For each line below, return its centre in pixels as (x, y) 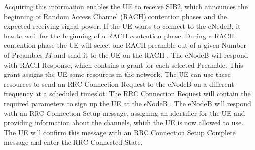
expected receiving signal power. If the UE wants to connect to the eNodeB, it (122, 26)
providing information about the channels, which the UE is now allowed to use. (124, 123)
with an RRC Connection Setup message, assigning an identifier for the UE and (125, 113)
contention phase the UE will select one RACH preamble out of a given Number (125, 45)
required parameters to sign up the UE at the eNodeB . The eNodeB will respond (127, 103)
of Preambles (23, 55)
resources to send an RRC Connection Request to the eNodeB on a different (119, 84)
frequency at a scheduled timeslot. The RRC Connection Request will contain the (127, 94)
